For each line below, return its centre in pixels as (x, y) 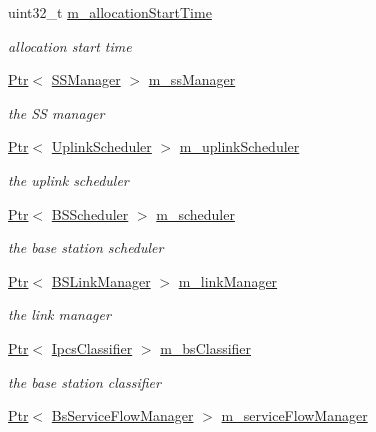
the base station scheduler (86, 247)
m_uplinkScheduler (239, 146)
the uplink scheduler (68, 179)
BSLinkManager (101, 280)
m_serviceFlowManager (294, 415)
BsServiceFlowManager (122, 415)
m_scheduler (195, 213)
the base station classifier (84, 381)
